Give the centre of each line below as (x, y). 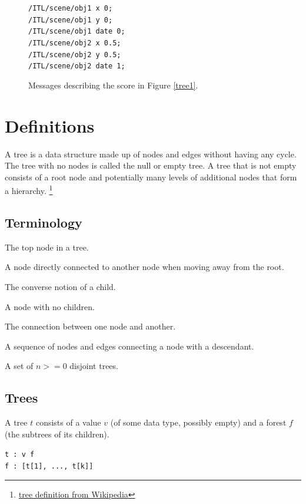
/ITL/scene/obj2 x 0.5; (75, 43)
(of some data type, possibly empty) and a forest (198, 422)
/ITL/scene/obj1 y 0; (71, 20)
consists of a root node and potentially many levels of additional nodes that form (151, 177)
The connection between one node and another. (90, 326)
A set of (19, 366)
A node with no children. (50, 306)
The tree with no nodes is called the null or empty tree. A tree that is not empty (151, 165)
